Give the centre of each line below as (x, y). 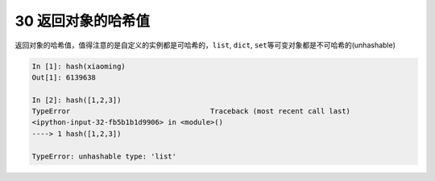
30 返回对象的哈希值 (83, 21)
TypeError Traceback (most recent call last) (191, 111)
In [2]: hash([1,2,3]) (77, 100)
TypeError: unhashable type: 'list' (104, 156)
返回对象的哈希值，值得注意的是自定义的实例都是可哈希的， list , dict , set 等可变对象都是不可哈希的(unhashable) (205, 45)
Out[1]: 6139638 (64, 77)
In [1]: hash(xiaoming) (79, 66)
